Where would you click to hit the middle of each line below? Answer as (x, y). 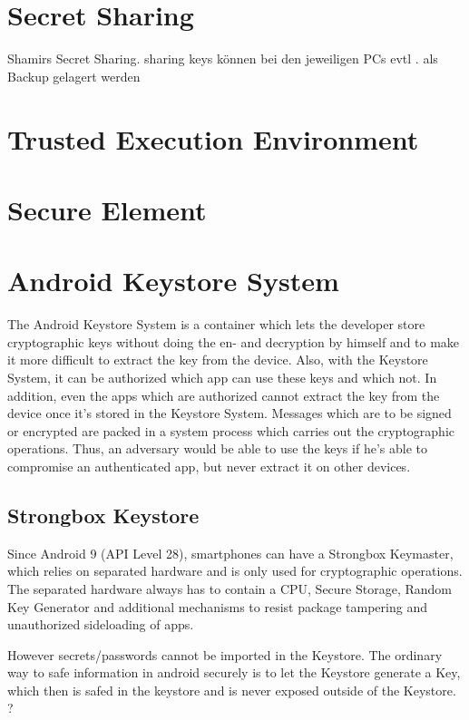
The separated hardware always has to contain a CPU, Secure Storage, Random (230, 588)
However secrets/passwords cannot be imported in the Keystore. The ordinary (225, 654)
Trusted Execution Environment (213, 138)
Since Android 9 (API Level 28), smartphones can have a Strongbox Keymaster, (230, 553)
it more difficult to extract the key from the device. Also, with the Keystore (218, 360)
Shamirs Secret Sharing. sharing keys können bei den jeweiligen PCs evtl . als (223, 58)
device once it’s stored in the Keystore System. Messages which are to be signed (230, 413)
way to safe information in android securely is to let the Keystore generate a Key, (234, 672)
